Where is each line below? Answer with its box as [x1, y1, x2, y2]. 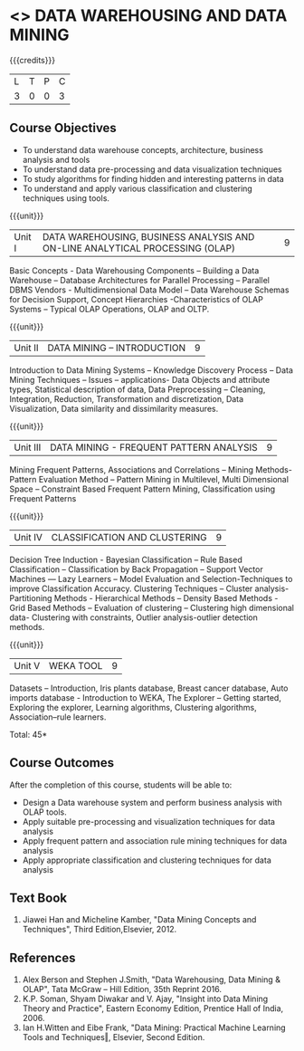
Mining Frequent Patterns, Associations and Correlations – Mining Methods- [9, 463, 292, 475]
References [9, 950, 76, 965]
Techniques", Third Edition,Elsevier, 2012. [22, 924, 177, 935]
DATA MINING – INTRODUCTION [47, 341, 186, 354]
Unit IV [14, 530, 43, 543]
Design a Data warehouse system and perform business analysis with [22, 797, 282, 807]
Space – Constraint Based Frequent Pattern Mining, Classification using [9, 483, 276, 494]
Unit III [14, 441, 42, 454]
